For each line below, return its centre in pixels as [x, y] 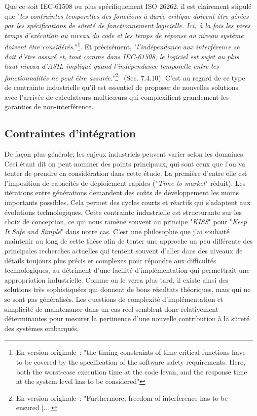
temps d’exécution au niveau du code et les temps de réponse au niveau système [124, 35]
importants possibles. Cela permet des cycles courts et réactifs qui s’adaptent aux [128, 202]
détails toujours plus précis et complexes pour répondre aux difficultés [110, 260]
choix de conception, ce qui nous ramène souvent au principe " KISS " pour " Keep [126, 222]
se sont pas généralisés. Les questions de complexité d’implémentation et [114, 299]
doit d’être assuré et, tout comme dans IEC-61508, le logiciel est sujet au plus [122, 56]
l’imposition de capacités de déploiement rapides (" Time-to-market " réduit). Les [125, 183]
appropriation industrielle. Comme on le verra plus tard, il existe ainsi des [116, 279]
